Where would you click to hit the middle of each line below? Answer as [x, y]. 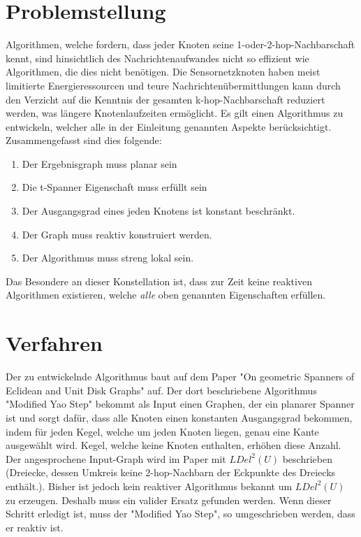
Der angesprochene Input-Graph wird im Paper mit [116, 458]
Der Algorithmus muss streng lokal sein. [108, 258]
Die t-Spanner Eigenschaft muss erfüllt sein [115, 187]
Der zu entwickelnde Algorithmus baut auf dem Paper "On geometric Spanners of [180, 377]
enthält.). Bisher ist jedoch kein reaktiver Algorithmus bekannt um [149, 486]
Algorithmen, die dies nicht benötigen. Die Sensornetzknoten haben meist [163, 72]
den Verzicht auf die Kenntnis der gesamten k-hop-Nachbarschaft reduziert [165, 99]
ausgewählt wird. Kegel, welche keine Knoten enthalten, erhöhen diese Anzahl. [174, 445]
